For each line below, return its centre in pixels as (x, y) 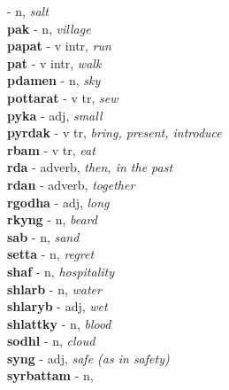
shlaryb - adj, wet (57, 306)
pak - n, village (49, 28)
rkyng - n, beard (52, 219)
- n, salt (28, 11)
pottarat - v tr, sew (63, 97)
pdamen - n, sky (54, 80)
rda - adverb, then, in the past (90, 167)
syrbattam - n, (50, 375)
